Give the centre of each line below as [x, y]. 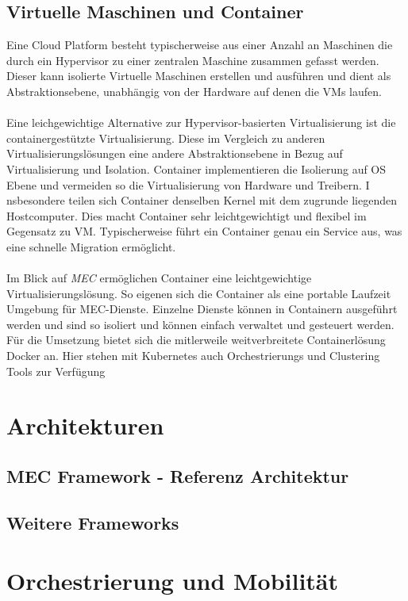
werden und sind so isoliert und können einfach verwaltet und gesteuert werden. [200, 324]
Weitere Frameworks [93, 522]
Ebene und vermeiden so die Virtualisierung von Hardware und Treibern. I [188, 184]
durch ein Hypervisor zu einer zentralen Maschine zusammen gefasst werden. [193, 60]
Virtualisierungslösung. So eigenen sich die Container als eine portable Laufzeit [199, 293]
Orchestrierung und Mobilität [173, 581]
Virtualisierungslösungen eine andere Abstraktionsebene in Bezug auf [175, 153]
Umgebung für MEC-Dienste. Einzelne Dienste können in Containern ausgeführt [202, 309]
